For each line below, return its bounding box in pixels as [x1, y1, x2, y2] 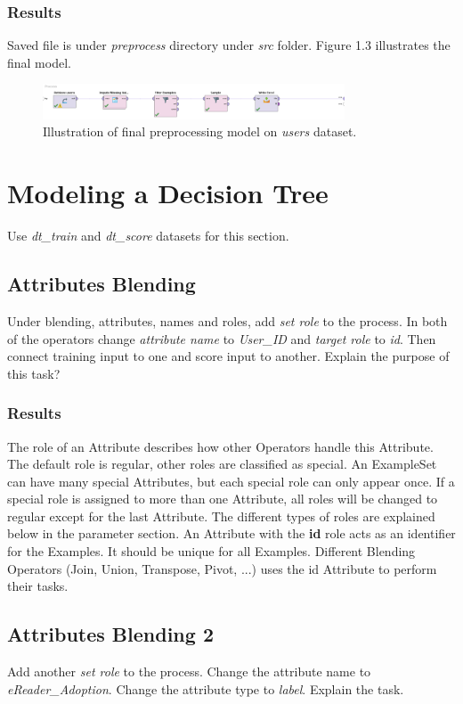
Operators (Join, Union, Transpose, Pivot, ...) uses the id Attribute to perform [7, 559, 437, 577]
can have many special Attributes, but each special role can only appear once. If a [7, 471, 455, 490]
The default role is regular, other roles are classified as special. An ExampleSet [7, 454, 437, 473]
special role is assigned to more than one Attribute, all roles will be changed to [7, 489, 438, 508]
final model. [7, 53, 71, 71]
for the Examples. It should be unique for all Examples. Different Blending [7, 542, 416, 561]
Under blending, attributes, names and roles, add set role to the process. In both [7, 311, 448, 330]
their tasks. [7, 577, 69, 595]
